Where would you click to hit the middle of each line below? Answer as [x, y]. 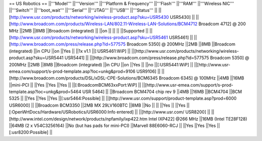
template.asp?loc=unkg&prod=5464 [45, 92]
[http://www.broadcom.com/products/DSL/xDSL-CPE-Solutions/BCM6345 [83, 78]
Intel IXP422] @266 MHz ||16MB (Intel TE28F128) [198, 119]
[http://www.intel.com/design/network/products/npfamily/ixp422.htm [78, 119]
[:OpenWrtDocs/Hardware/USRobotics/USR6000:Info [62, 112]
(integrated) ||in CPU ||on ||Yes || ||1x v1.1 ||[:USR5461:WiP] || [70, 51]
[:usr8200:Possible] [29, 132]
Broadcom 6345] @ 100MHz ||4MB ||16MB [202, 78]
